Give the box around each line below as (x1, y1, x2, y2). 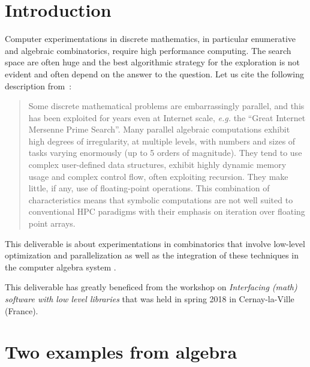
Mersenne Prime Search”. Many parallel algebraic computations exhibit (28, 123, 290, 136)
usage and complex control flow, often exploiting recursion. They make (28, 170, 288, 182)
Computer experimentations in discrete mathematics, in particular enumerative (5, 32, 296, 45)
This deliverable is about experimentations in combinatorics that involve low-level (5, 237, 305, 249)
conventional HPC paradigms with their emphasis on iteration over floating (28, 205, 305, 218)
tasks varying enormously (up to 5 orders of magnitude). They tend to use (28, 146, 302, 159)
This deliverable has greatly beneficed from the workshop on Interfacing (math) (5, 281, 297, 293)
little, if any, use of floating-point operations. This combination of (28, 182, 270, 194)
